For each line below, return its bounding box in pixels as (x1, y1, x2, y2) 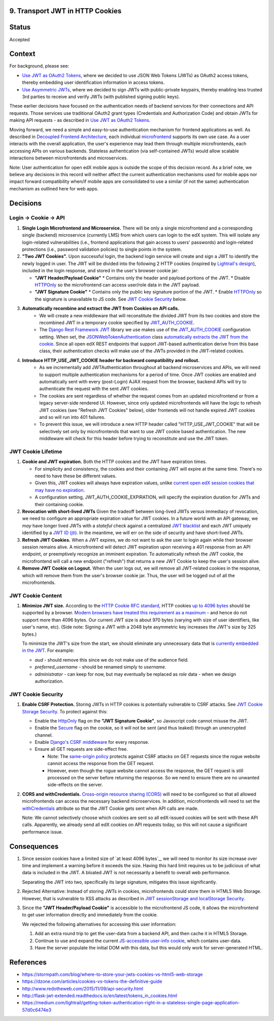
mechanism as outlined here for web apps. (9, 185, 99, 191)
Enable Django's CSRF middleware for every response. (35, 739, 150, 745)
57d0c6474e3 (22, 1007, 52, 1013)
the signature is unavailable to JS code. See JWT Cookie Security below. (35, 296, 187, 302)
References (9, 958, 47, 967)
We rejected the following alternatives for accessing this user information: (22, 921, 177, 927)
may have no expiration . (35, 487, 85, 493)
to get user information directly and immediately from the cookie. (22, 912, 158, 918)
